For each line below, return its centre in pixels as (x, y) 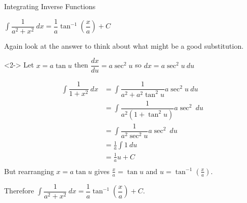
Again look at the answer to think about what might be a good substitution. (124, 45)
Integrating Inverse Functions (50, 6)
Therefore (19, 191)
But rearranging (29, 171)
